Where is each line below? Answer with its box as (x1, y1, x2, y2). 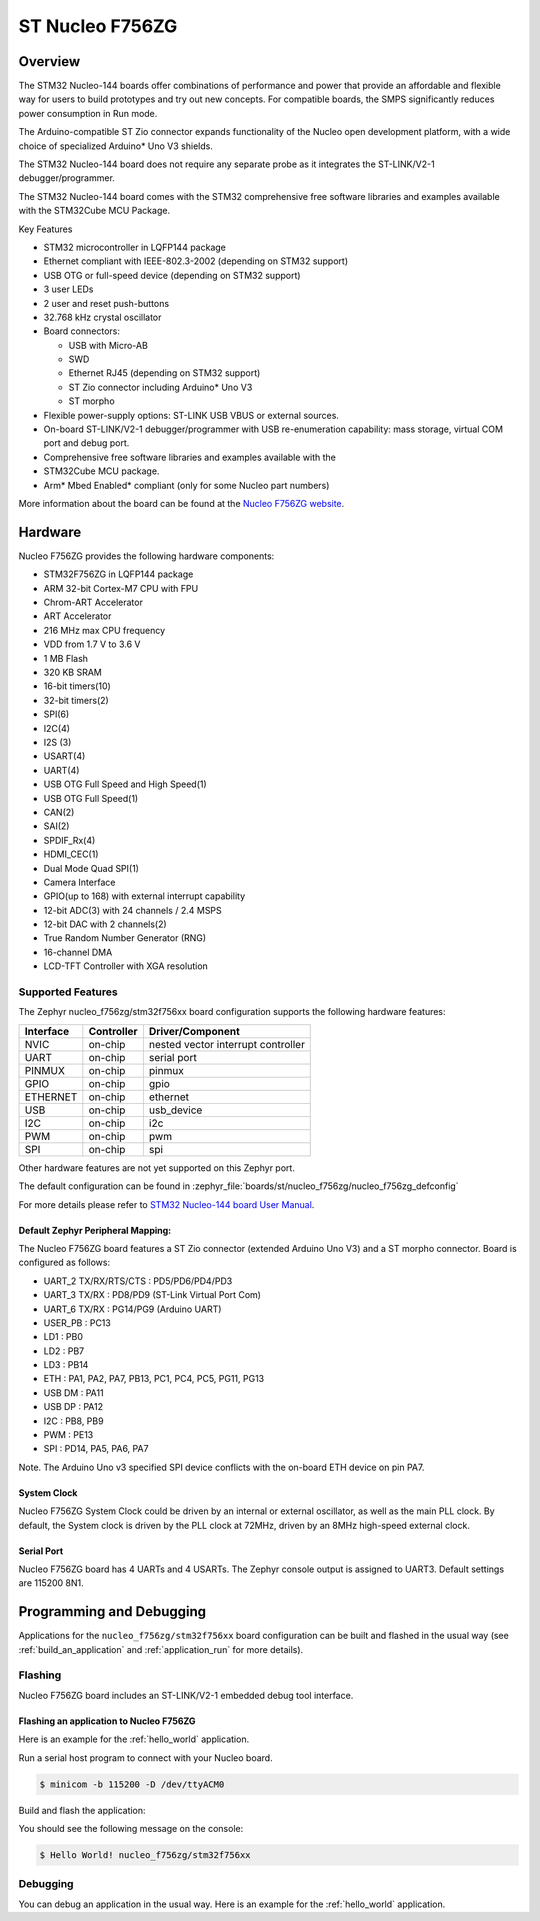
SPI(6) (43, 708, 70, 720)
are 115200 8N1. (18, 1577, 84, 1589)
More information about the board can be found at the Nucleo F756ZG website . (18, 498, 345, 509)
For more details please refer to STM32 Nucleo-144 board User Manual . (18, 1198, 315, 1210)
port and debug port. (43, 437, 130, 449)
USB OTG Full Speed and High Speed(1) (43, 778, 207, 790)
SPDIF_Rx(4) (43, 834, 96, 846)
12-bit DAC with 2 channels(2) (43, 918, 167, 930)
